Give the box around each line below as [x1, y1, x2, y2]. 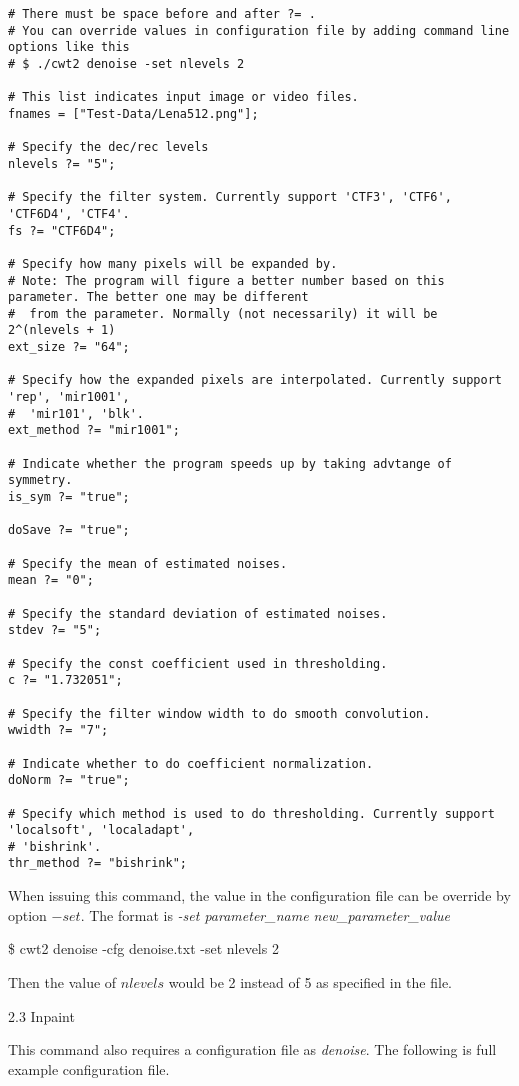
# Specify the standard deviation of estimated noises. [8, 606, 388, 621]
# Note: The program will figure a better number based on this [8, 273, 445, 288]
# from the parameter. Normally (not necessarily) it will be [8, 306, 438, 321]
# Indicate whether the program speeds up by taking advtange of [8, 456, 452, 471]
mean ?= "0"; [8, 573, 94, 588]
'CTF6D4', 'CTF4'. [8, 206, 130, 221]
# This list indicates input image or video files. [8, 90, 359, 105]
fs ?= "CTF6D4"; [8, 223, 116, 238]
